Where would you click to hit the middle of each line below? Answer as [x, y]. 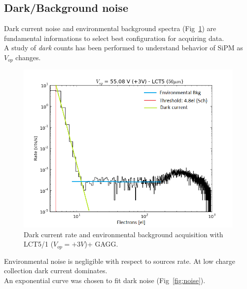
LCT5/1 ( [39, 244]
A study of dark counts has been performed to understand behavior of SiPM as [123, 48]
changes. [28, 57]
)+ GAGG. [101, 244]
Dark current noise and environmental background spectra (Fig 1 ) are [110, 28]
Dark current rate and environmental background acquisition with [123, 234]
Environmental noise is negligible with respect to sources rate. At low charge [120, 261]
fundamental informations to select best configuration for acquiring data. [114, 38]
